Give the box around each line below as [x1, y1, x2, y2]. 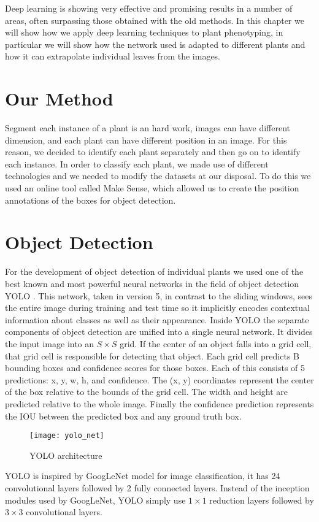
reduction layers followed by [209, 493, 314, 506]
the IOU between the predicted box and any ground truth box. [5, 409, 242, 422]
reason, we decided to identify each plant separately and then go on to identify [5, 145, 301, 158]
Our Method [5, 86, 113, 111]
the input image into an [5, 337, 94, 350]
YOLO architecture [29, 448, 102, 461]
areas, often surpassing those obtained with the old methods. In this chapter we [5, 13, 304, 26]
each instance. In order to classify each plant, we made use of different [5, 157, 269, 170]
